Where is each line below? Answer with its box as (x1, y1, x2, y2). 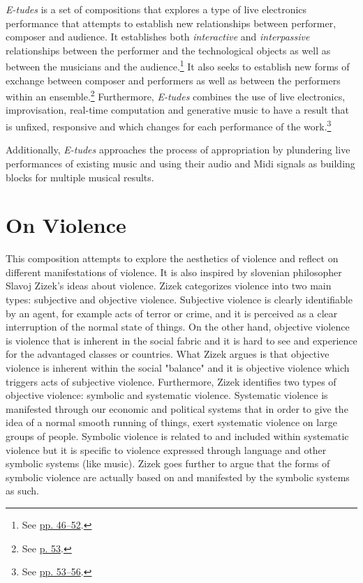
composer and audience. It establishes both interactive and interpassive (6, 29, 310, 44)
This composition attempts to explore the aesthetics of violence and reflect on (6, 251, 339, 266)
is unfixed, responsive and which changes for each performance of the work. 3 (6, 117, 332, 133)
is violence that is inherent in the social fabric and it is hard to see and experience (6, 333, 357, 347)
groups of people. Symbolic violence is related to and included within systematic (6, 428, 349, 443)
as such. (6, 483, 39, 498)
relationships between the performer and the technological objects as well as (6, 43, 331, 57)
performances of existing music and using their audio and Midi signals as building (6, 156, 355, 170)
